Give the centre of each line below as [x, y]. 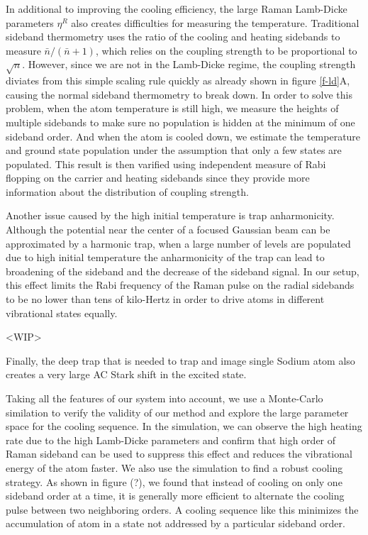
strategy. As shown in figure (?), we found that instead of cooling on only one [174, 481]
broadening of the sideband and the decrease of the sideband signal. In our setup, [183, 271]
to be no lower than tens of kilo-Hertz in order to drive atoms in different [165, 299]
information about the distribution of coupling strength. [127, 191]
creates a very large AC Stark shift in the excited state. [126, 374]
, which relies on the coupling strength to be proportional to [226, 50]
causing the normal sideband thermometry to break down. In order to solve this [179, 94]
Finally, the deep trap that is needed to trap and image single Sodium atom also [180, 360]
